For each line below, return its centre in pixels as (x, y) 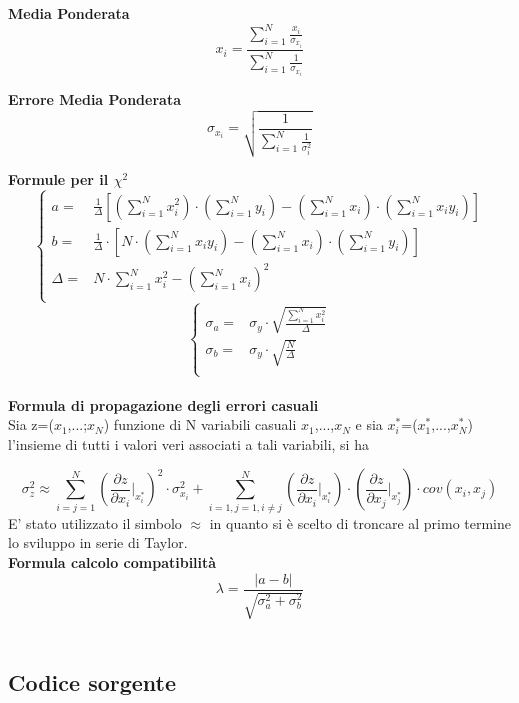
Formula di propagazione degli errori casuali (163, 404)
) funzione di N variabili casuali (200, 424)
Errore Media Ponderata (94, 99)
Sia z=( (31, 424)
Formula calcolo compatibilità (112, 561)
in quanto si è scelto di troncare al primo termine (360, 522)
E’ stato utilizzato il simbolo (95, 522)
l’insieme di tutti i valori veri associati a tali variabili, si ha (188, 443)
